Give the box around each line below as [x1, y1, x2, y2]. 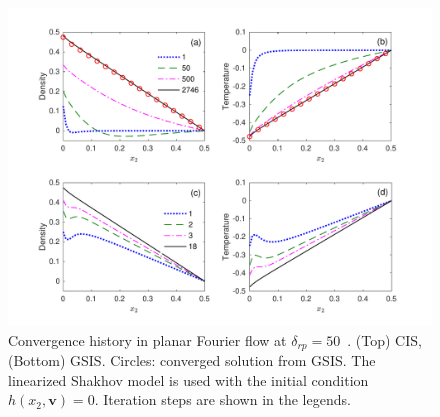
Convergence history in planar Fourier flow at [8, 329, 287, 350]
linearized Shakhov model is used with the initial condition [8, 369, 369, 390]
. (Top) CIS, [347, 329, 422, 350]
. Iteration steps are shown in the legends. [94, 389, 351, 410]
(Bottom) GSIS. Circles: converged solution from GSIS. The [8, 350, 376, 371]
